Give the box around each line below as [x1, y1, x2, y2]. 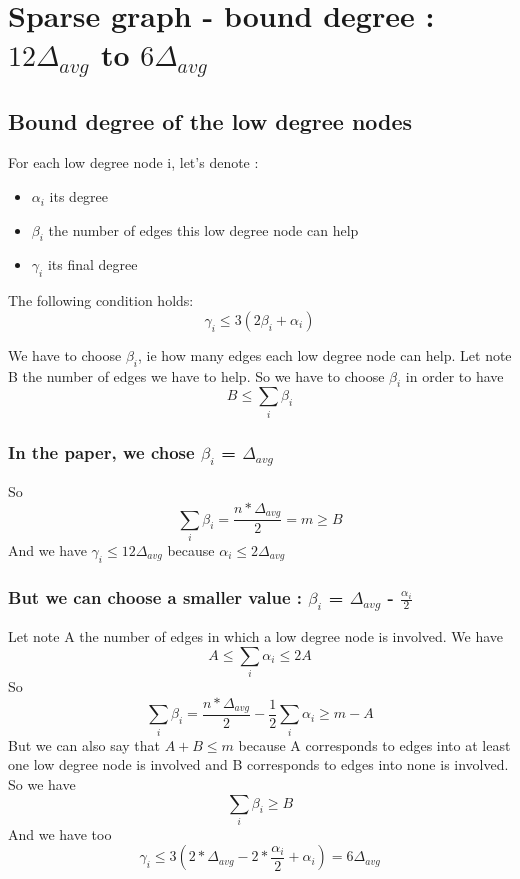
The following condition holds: [8, 290, 194, 311]
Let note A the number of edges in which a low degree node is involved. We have [8, 626, 504, 647]
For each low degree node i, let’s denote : [8, 152, 259, 173]
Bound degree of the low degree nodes [8, 105, 413, 136]
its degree [49, 186, 109, 207]
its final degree [47, 254, 138, 275]
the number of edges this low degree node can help [48, 219, 359, 240]
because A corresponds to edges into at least [238, 734, 511, 755]
